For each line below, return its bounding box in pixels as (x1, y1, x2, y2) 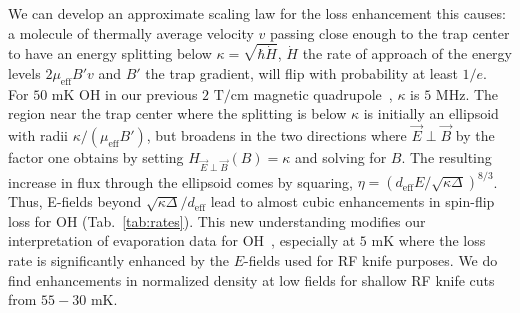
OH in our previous (79, 83, 198, 104)
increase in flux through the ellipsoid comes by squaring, (8, 171, 354, 192)
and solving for (295, 146, 387, 167)
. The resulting (401, 146, 492, 167)
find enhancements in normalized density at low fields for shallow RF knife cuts (8, 269, 495, 290)
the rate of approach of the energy (302, 43, 513, 64)
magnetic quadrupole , (253, 83, 393, 104)
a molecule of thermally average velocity (8, 22, 254, 43)
